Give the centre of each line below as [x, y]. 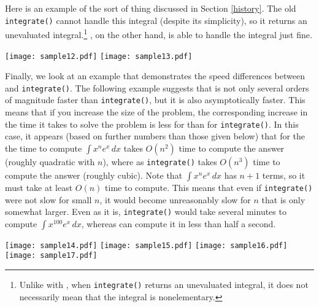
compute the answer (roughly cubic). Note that [94, 175]
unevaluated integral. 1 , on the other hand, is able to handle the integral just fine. [159, 33]
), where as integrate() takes [160, 161]
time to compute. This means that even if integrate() [209, 187]
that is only [283, 199]
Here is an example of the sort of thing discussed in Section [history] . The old [151, 8]
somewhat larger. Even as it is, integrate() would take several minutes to [146, 212]
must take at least [39, 187]
